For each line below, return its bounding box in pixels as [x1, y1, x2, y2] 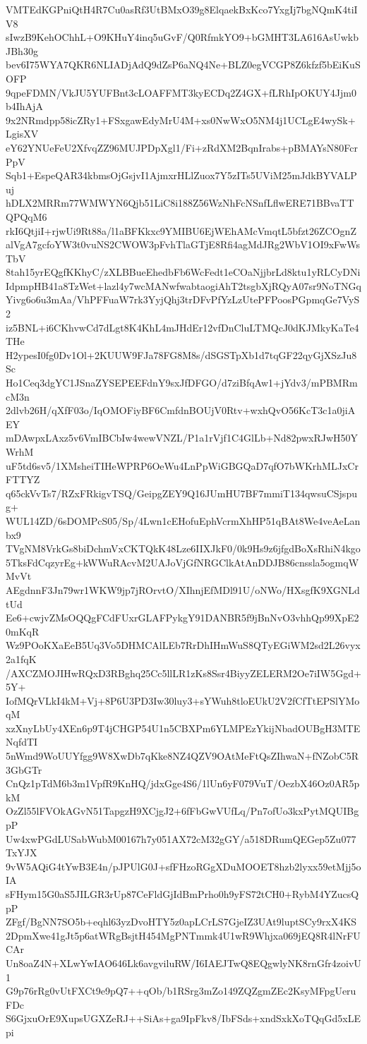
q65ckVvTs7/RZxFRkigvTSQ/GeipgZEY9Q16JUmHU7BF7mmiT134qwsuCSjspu [6, 485, 357, 500]
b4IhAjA [6, 99, 43, 114]
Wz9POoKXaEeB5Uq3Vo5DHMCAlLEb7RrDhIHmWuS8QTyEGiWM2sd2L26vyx [6, 638, 361, 652]
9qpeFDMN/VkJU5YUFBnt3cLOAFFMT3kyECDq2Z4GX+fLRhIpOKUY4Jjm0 [6, 85, 356, 99]
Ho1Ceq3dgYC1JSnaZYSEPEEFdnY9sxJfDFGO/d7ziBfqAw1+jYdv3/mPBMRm [6, 375, 358, 390]
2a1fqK [6, 651, 37, 666]
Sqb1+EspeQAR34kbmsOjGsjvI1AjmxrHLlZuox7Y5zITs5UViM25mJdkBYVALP [6, 168, 357, 183]
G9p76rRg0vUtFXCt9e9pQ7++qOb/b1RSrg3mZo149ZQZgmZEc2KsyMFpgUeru [6, 983, 356, 998]
